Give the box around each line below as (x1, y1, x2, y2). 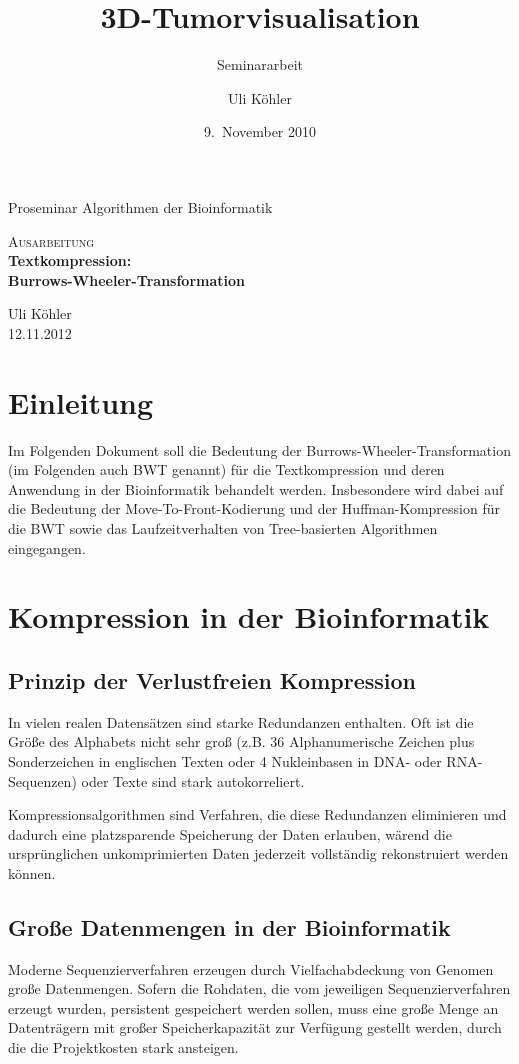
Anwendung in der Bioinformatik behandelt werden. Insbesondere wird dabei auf (8, 478, 504, 499)
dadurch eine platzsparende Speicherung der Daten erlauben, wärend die (8, 823, 452, 844)
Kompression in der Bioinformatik (8, 596, 490, 637)
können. (8, 862, 56, 883)
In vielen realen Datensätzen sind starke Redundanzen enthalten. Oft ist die (8, 711, 474, 732)
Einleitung (8, 381, 154, 422)
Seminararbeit (216, 54, 304, 75)
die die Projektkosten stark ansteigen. (8, 1037, 239, 1058)
